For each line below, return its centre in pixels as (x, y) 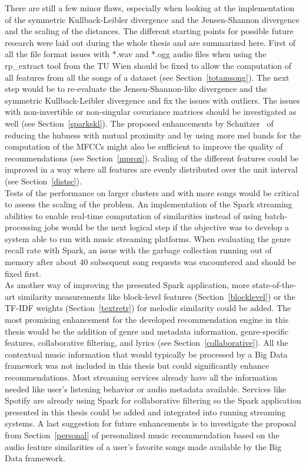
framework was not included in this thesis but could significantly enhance (137, 366)
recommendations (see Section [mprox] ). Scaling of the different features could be (152, 158)
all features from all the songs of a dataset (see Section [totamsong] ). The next (147, 77)
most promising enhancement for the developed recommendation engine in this (147, 320)
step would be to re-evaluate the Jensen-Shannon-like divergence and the (136, 89)
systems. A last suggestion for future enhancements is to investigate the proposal (151, 423)
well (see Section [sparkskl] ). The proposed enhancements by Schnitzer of (139, 123)
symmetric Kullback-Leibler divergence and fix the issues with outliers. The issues (152, 100)
